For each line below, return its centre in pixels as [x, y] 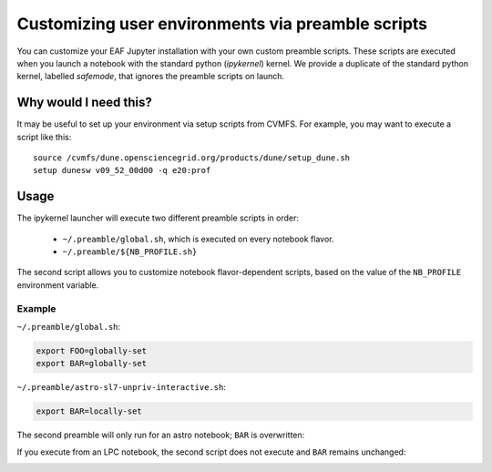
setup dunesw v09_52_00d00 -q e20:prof [122, 170]
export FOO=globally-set [92, 351]
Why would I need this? [84, 103]
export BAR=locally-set [89, 411]
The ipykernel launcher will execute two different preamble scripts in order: [158, 218]
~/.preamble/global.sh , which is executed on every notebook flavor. [198, 239]
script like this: [44, 137]
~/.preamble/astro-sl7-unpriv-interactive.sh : [122, 387]
